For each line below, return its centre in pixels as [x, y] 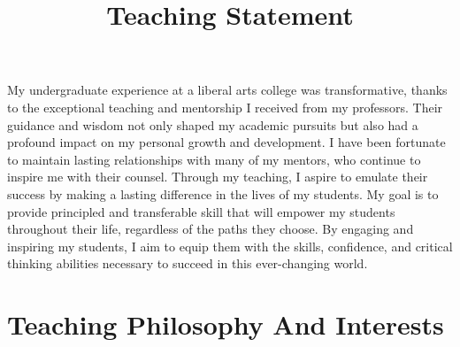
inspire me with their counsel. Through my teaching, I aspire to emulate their [218, 177]
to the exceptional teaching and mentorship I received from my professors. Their [225, 107]
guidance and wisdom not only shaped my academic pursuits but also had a [213, 124]
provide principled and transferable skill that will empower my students [201, 211]
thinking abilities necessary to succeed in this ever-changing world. [188, 263]
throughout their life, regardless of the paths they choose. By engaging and [211, 229]
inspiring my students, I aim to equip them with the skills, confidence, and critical [230, 246]
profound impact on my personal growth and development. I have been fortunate [226, 142]
